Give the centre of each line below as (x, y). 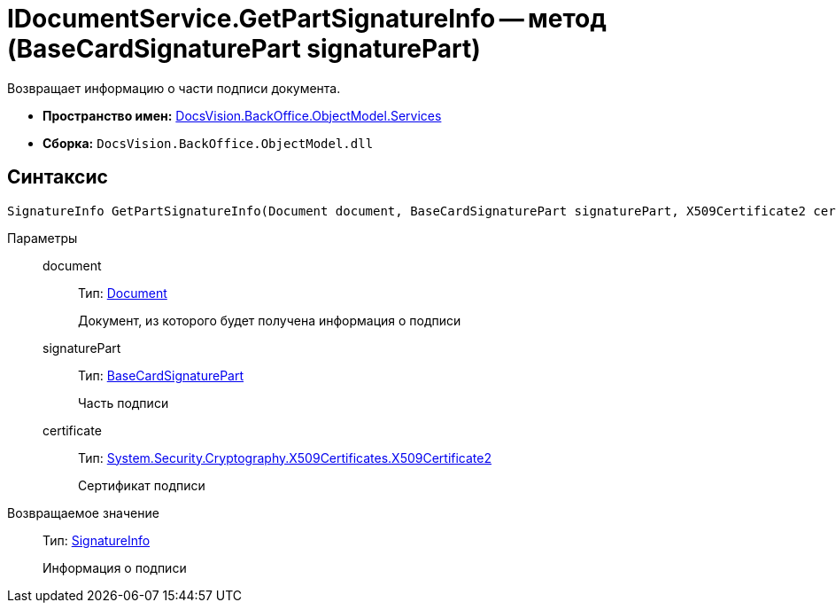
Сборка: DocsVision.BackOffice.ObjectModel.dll (208, 143)
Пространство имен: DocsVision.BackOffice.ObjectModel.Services (242, 115)
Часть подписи (124, 403)
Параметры (43, 238)
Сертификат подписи (142, 485)
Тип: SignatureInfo (97, 540)
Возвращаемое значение (83, 512)
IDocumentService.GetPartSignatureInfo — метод (307, 19)
